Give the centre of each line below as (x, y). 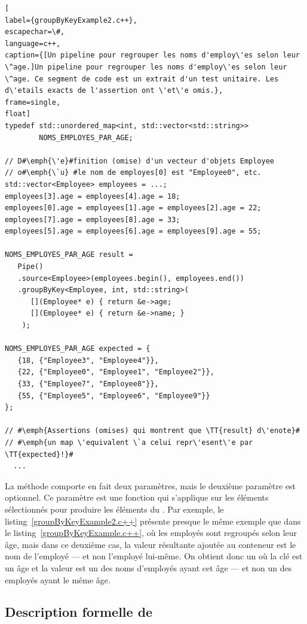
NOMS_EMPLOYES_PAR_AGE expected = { (78, 349)
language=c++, (33, 43)
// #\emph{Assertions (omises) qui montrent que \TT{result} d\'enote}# (152, 431)
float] (18, 114)
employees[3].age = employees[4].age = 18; (93, 196)
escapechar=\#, (35, 32)
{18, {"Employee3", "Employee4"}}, (88, 360)
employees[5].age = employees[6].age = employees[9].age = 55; (133, 231)
